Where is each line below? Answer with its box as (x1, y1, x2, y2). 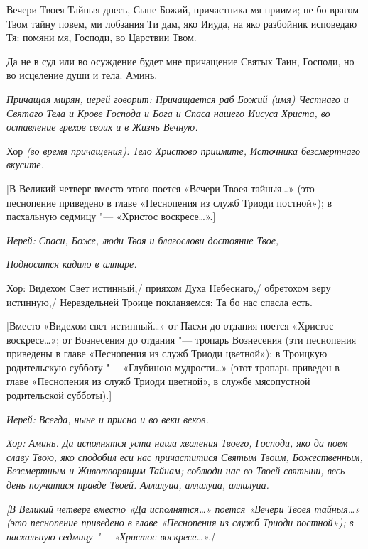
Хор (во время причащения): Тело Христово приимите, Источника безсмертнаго (6, 143, 360, 158)
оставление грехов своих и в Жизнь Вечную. (6, 119, 198, 134)
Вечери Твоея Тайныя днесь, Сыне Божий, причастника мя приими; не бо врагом (6, 2, 359, 16)
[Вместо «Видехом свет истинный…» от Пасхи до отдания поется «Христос (6, 318, 334, 333)
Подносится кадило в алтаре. (6, 256, 137, 271)
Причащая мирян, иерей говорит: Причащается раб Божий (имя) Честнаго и (6, 91, 349, 106)
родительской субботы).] (6, 388, 112, 403)
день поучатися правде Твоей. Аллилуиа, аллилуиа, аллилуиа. (6, 477, 269, 492)
